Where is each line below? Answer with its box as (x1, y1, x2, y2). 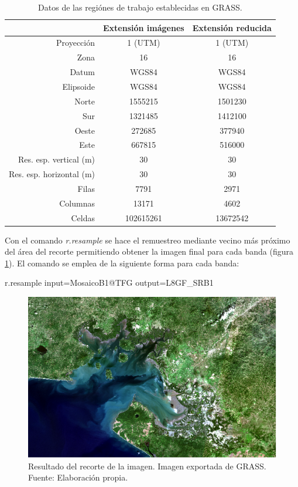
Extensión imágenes (103, 21, 184, 33)
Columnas (59, 197, 95, 209)
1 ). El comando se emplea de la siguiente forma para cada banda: (5, 256, 239, 269)
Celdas (71, 211, 95, 224)
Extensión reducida (192, 21, 272, 33)
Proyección (56, 36, 95, 49)
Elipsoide (62, 80, 95, 92)
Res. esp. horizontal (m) (9, 168, 95, 180)
